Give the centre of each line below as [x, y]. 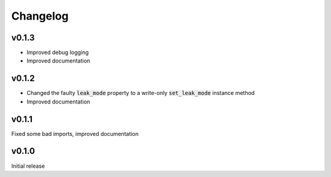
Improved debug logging [58, 53]
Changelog [40, 16]
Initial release [28, 166]
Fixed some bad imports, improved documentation [75, 134]
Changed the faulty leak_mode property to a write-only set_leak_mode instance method [141, 93]
